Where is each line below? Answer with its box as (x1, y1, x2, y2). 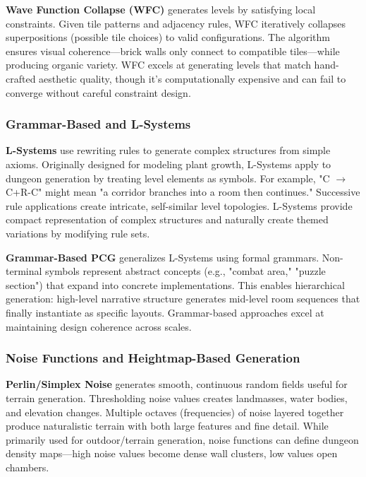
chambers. (6, 459, 49, 474)
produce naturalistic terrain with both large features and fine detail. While (6, 418, 329, 433)
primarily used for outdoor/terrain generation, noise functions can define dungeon (6, 432, 359, 447)
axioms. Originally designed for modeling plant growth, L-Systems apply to (6, 156, 331, 171)
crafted (6, 71, 36, 86)
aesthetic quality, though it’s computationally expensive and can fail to (39, 71, 346, 86)
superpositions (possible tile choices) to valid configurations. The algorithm (6, 30, 330, 45)
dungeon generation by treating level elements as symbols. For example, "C (6, 170, 330, 185)
